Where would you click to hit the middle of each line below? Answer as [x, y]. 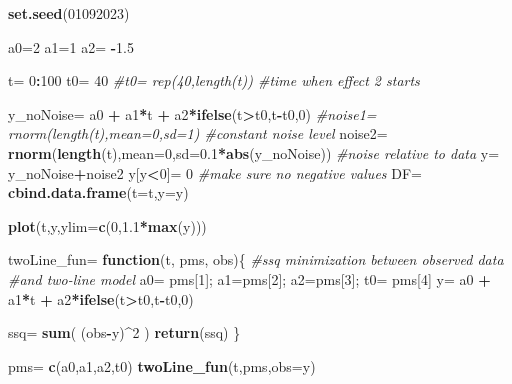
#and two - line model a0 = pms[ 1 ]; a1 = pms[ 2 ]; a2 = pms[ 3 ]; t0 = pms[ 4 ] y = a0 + [249, 278]
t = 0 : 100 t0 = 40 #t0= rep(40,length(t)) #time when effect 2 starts [214, 80]
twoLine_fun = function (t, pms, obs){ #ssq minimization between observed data [256, 259]
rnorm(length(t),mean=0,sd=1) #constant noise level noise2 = [198, 133]
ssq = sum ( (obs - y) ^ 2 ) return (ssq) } [124, 332]
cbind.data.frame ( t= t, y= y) [98, 192]
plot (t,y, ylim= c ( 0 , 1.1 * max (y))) [107, 225]
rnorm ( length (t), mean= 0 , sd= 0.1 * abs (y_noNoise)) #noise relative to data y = [254, 152]
